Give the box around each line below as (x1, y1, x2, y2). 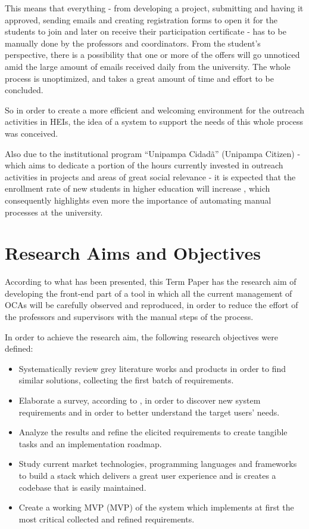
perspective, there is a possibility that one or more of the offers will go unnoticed (5, 48, 300, 61)
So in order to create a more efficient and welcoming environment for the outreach (5, 103, 305, 116)
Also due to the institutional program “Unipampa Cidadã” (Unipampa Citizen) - (5, 147, 301, 159)
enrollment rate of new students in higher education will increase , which (5, 182, 270, 195)
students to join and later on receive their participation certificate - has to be (5, 25, 286, 38)
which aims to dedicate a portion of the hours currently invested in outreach (5, 159, 283, 171)
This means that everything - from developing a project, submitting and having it (5, 2, 304, 14)
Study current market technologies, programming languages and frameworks (18, 457, 297, 470)
